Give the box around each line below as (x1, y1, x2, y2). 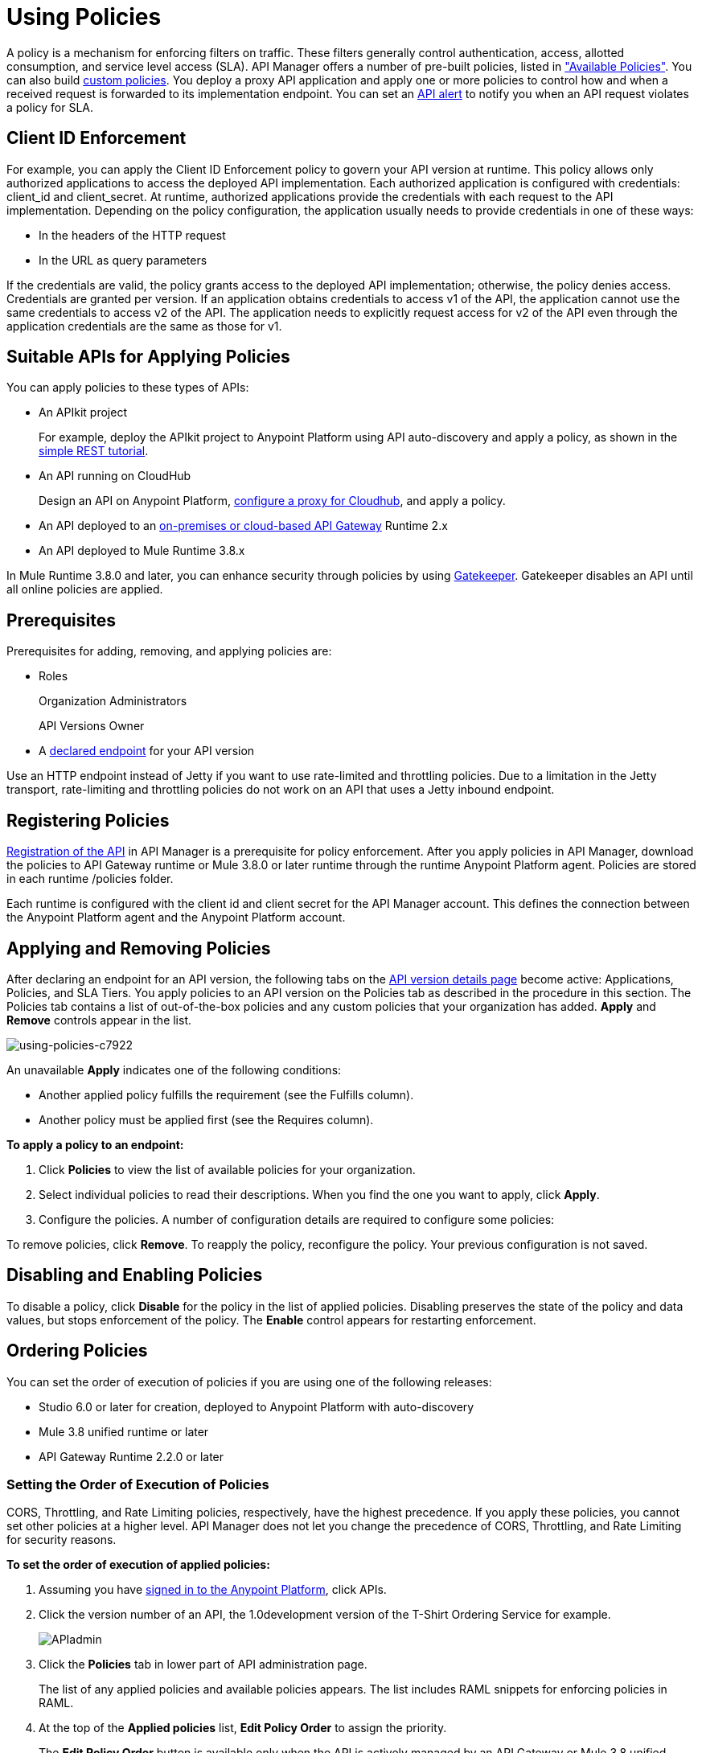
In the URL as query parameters (39, 252, 207, 267)
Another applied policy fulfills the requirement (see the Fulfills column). (39, 1087, 414, 1102)
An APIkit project (39, 405, 127, 420)
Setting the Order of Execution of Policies (6, 1476, 269, 1493)
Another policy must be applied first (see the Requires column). (39, 1112, 374, 1127)
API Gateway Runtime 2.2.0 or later (39, 1449, 224, 1464)
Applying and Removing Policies (6, 938, 271, 959)
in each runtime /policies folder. (6, 872, 174, 886)
